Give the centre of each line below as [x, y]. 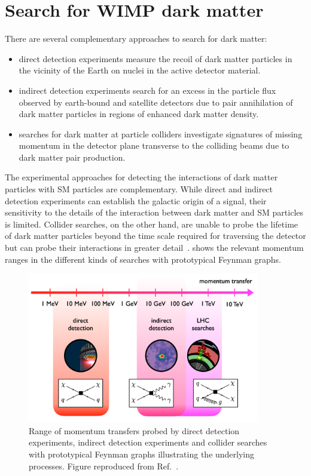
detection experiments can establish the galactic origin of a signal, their [136, 200]
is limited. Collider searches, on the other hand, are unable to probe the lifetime [152, 224]
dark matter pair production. [72, 157]
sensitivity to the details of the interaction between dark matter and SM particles [154, 212]
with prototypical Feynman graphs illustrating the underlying [142, 454]
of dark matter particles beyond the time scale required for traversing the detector [155, 236]
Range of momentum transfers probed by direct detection [134, 430]
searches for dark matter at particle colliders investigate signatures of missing [161, 133]
